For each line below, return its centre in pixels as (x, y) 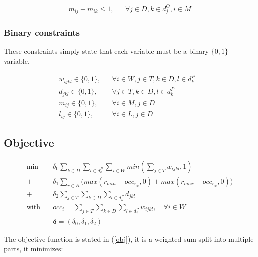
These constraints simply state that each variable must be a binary (107, 51)
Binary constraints (42, 32)
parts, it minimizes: (34, 249)
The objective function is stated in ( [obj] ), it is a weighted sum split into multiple (129, 239)
